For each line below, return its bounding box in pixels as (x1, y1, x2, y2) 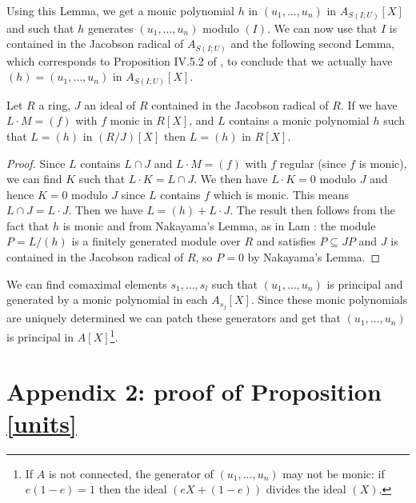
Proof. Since (6, 154, 66, 171)
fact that (6, 217, 50, 234)
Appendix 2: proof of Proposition (6, 375, 382, 408)
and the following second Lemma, (230, 35, 395, 52)
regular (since (279, 154, 346, 171)
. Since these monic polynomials (250, 291, 408, 308)
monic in (110, 112, 153, 129)
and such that (6, 19, 74, 36)
